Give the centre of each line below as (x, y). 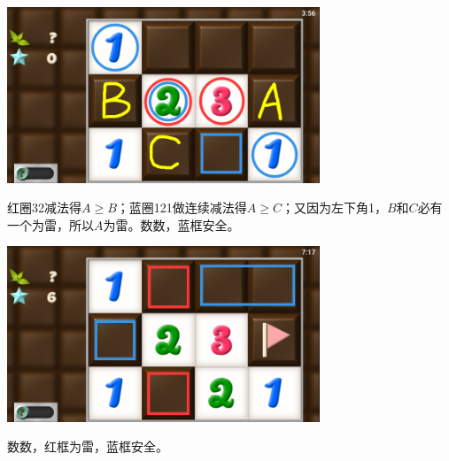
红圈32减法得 (44, 207)
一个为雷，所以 (50, 224)
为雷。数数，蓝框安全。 (171, 224)
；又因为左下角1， (334, 207)
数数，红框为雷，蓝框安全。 (88, 446)
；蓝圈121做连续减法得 (182, 207)
